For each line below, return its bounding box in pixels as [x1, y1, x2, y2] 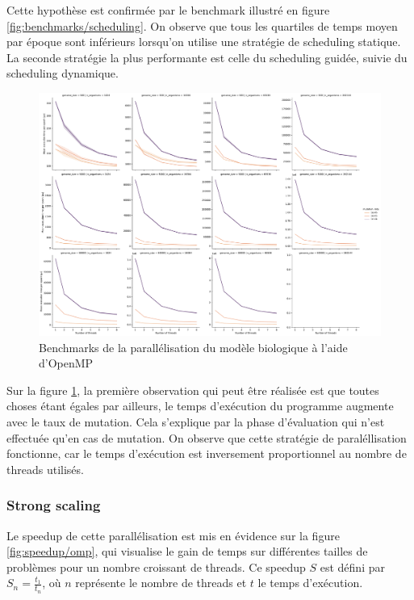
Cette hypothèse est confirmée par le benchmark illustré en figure [6, 2, 330, 18]
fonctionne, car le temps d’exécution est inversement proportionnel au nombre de [6, 445, 407, 462]
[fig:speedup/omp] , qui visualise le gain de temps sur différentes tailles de [6, 543, 368, 560]
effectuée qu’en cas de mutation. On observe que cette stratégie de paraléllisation [6, 429, 407, 446]
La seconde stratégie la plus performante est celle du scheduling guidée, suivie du [6, 48, 408, 65]
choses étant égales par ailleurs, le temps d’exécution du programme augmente [6, 397, 394, 414]
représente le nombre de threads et [75, 574, 247, 591]
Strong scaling [6, 495, 101, 515]
